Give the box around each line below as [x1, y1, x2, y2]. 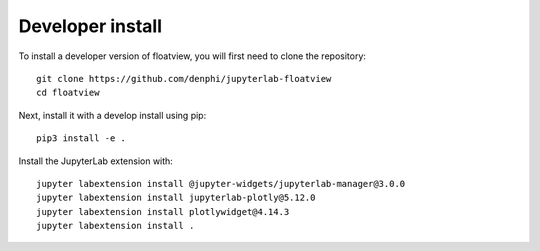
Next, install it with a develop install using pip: [18, 109, 207, 121]
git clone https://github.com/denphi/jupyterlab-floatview [36, 73, 332, 84]
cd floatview [36, 87, 100, 99]
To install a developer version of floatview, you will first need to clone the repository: [18, 50, 367, 62]
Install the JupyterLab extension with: [18, 155, 174, 167]
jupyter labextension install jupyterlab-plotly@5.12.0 [36, 192, 316, 204]
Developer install [18, 15, 163, 37]
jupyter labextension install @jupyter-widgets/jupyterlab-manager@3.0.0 [36, 178, 406, 189]
